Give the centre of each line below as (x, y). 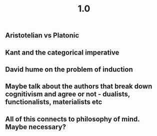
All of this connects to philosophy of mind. (72, 119)
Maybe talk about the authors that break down (79, 86)
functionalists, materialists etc (54, 102)
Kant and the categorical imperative (62, 52)
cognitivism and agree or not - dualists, (67, 94)
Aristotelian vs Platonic (42, 35)
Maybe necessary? (36, 127)
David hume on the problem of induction (69, 69)
